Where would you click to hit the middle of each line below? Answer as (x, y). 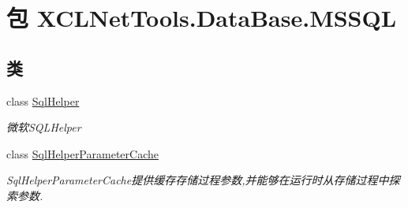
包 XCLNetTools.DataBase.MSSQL (202, 18)
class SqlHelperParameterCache (82, 153)
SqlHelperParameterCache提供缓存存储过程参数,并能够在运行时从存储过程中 (198, 180)
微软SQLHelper (44, 127)
